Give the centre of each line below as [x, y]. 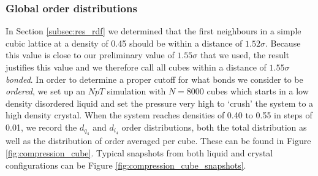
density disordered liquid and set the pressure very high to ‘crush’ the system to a [160, 103]
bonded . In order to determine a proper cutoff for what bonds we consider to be [154, 79]
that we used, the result [245, 55]
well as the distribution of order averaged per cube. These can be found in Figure [158, 141]
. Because [283, 43]
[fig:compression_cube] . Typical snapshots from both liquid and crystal [139, 152]
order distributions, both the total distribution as [214, 127]
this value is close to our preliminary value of [90, 55]
